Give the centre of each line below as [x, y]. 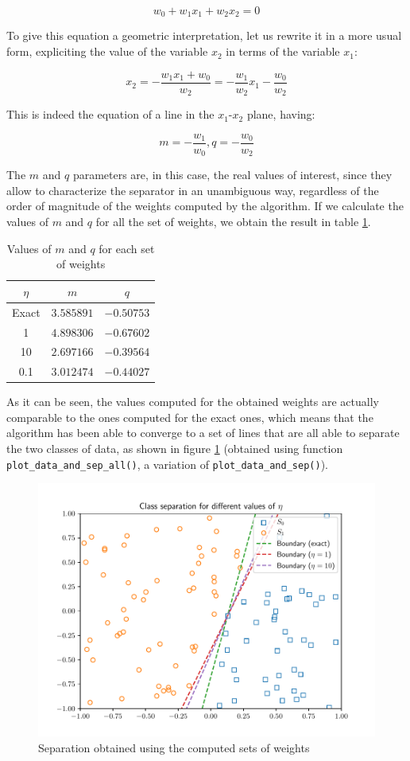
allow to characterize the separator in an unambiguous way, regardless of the [193, 190]
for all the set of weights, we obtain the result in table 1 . [233, 222]
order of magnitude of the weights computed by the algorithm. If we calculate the [205, 206]
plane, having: [281, 114]
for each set [127, 248]
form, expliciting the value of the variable [107, 51]
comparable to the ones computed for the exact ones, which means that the [190, 417]
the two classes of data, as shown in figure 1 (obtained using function [175, 449]
